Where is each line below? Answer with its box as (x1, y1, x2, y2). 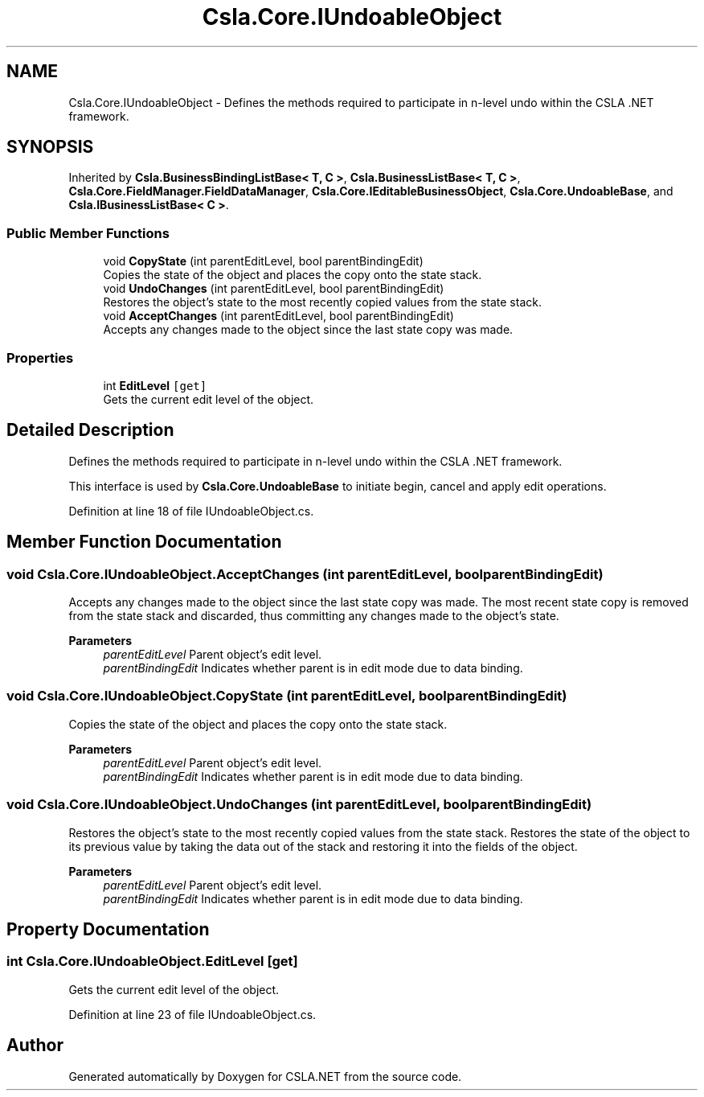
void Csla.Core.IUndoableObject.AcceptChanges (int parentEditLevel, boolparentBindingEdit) (6, 565, 604, 582)
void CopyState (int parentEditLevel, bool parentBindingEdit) (103, 254, 424, 269)
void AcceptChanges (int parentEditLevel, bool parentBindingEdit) (103, 309, 454, 323)
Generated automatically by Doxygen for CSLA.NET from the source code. (68, 1069, 462, 1083)
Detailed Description (6, 420, 174, 441)
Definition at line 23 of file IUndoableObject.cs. (68, 1007, 317, 1021)
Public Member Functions (6, 224, 170, 241)
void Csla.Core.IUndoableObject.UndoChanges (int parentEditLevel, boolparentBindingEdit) (6, 796, 592, 813)
